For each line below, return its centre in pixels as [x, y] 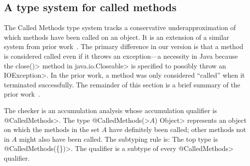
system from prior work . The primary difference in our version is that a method [124, 46]
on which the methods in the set [52, 129]
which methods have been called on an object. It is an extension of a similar [117, 37]
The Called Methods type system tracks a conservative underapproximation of [120, 27]
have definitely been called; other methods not [177, 129]
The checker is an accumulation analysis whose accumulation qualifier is [110, 110]
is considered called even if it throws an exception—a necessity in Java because [121, 56]
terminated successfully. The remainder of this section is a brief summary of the [122, 84]
